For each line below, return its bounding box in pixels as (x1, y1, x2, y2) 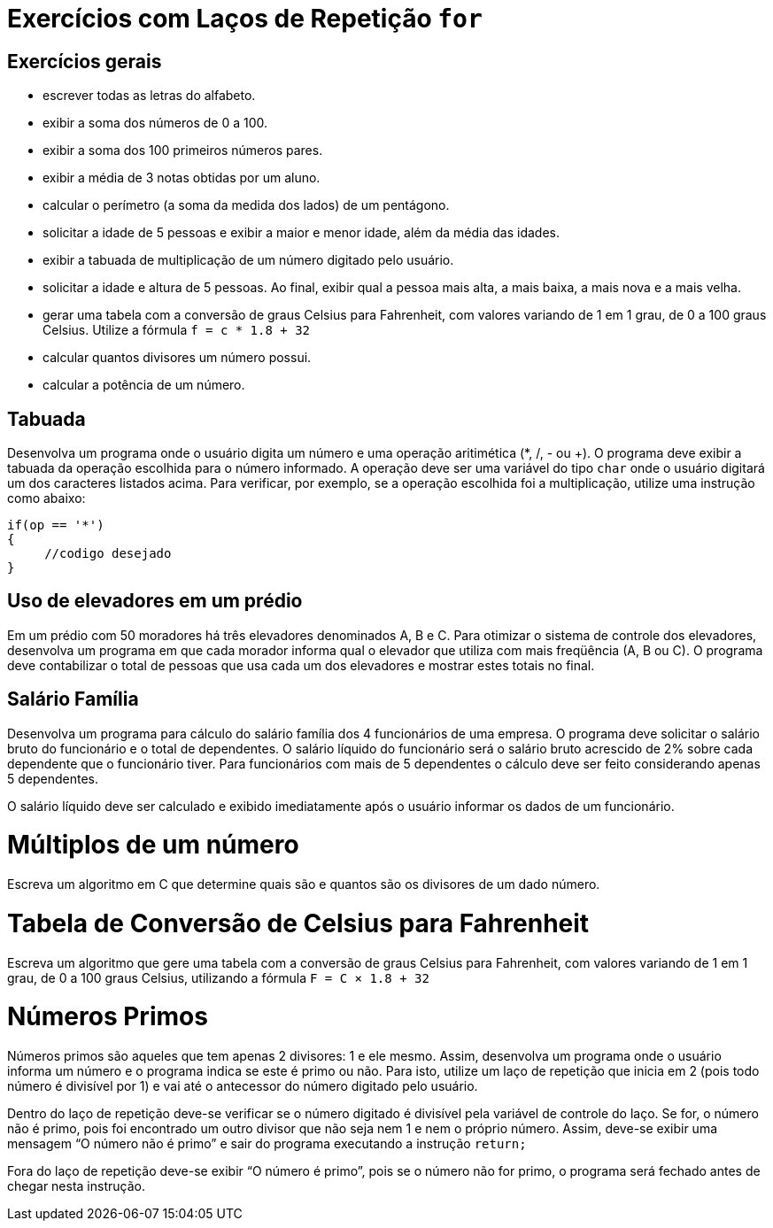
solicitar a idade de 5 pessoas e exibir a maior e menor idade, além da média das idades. (43, 225, 560, 241)
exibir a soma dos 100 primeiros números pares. (43, 143, 323, 158)
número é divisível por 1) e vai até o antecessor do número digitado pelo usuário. (7, 1078, 478, 1094)
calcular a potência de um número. (43, 377, 245, 393)
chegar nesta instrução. (7, 1178, 145, 1194)
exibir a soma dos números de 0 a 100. (43, 115, 268, 131)
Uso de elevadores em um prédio (7, 590, 303, 613)
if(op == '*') (7, 518, 104, 533)
